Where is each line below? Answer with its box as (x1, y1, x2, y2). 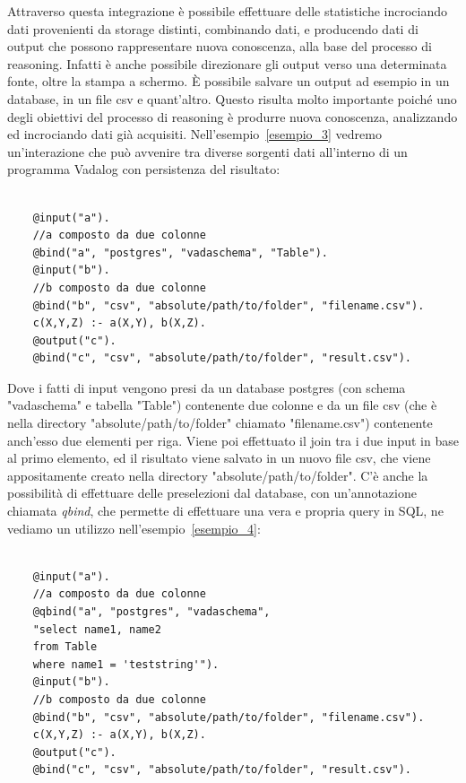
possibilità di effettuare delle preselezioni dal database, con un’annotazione (7, 483, 417, 502)
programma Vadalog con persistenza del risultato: (7, 160, 280, 178)
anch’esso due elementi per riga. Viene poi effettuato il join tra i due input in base (7, 431, 459, 449)
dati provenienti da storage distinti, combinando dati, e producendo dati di (7, 19, 419, 38)
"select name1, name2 (32, 622, 161, 636)
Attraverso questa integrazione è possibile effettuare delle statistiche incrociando (7, 2, 448, 20)
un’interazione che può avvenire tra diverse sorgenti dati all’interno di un (7, 142, 408, 161)
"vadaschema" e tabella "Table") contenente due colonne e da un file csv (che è (7, 396, 437, 414)
